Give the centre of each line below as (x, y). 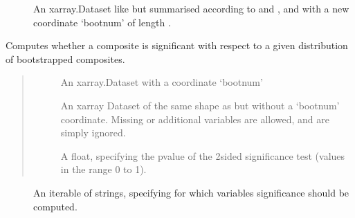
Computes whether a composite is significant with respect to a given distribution (177, 45)
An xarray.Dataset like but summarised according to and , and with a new (191, 8)
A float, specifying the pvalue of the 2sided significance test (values (203, 155)
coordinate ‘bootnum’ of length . (102, 22)
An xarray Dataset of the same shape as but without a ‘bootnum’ (200, 105)
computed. (55, 206)
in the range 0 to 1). (103, 169)
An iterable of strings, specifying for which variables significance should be (191, 192)
